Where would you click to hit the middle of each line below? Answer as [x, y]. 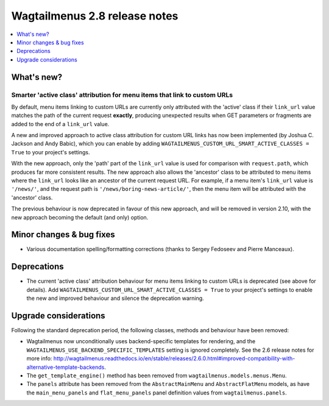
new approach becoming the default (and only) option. [80, 217]
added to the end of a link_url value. [60, 124]
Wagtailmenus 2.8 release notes [95, 16]
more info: [39, 358]
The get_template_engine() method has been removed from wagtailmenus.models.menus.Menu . [157, 376]
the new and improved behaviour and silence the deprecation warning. [115, 298]
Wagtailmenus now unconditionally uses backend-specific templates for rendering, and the [141, 341]
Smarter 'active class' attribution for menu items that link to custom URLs [122, 94]
